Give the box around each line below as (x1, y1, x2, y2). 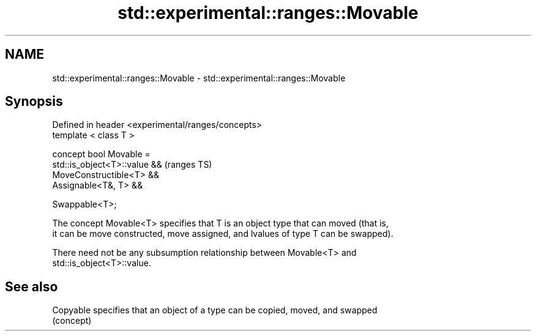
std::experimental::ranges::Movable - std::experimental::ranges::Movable (52, 72, 346, 83)
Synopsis (5, 94, 63, 110)
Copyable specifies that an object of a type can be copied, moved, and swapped (52, 305, 378, 316)
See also (5, 278, 58, 294)
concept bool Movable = (52, 149, 151, 160)
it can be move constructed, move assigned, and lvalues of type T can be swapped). (52, 228, 393, 239)
